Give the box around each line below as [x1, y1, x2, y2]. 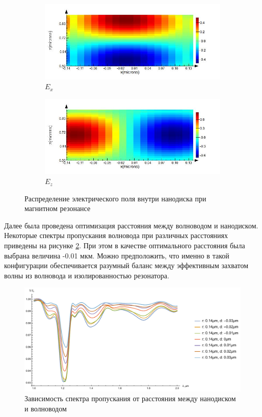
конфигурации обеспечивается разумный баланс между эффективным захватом [4, 260, 249, 271]
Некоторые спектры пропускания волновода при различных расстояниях [4, 230, 228, 241]
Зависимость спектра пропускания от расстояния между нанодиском [24, 393, 236, 404]
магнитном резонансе [24, 203, 91, 214]
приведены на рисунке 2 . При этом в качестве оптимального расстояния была [4, 240, 245, 251]
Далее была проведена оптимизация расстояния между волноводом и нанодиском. [4, 220, 258, 230]
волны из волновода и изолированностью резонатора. [4, 270, 169, 280]
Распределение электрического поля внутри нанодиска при [24, 193, 206, 203]
